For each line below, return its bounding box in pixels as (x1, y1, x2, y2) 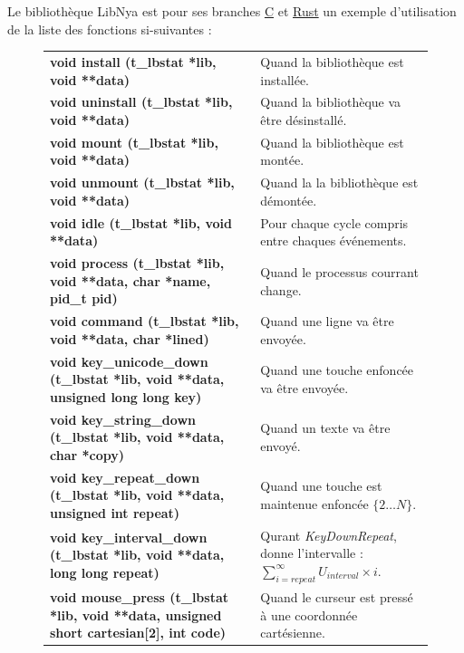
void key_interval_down (50, 527, 208, 546)
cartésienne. (260, 623, 325, 642)
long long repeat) (50, 562, 159, 581)
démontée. (260, 190, 317, 209)
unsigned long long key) (50, 387, 202, 406)
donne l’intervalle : (260, 543, 363, 562)
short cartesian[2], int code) (50, 623, 227, 642)
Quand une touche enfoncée (260, 360, 414, 379)
